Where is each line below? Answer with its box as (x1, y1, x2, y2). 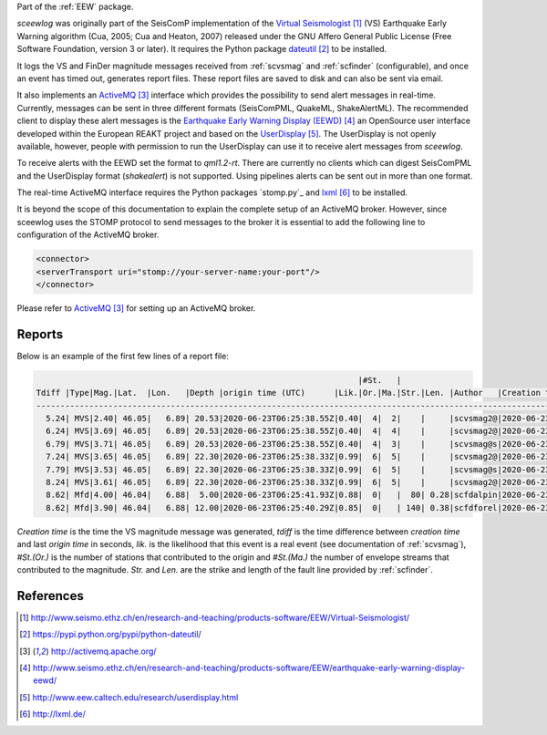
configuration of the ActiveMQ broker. (16, 229, 160, 241)
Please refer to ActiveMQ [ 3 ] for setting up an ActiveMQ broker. (16, 303, 256, 314)
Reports (16, 326, 64, 342)
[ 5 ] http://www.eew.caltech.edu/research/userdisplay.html (19, 691, 239, 702)
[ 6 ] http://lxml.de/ (19, 709, 86, 719)
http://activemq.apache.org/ (50, 646, 157, 657)
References (16, 588, 84, 604)
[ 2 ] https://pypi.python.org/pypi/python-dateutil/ (19, 629, 202, 640)
